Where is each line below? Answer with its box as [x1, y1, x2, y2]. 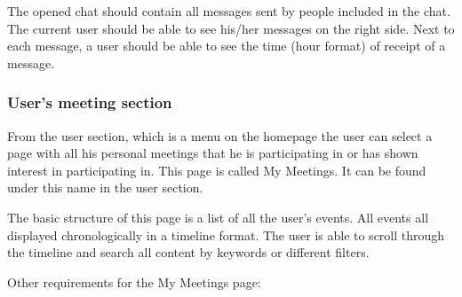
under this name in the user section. [7, 178, 203, 197]
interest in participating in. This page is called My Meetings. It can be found [7, 160, 426, 179]
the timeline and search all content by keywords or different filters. [7, 243, 370, 262]
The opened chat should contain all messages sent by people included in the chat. [7, 2, 450, 20]
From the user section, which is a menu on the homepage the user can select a [7, 126, 433, 145]
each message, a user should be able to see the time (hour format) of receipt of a [7, 36, 446, 55]
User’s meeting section [7, 91, 172, 113]
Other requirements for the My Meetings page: [7, 272, 261, 291]
